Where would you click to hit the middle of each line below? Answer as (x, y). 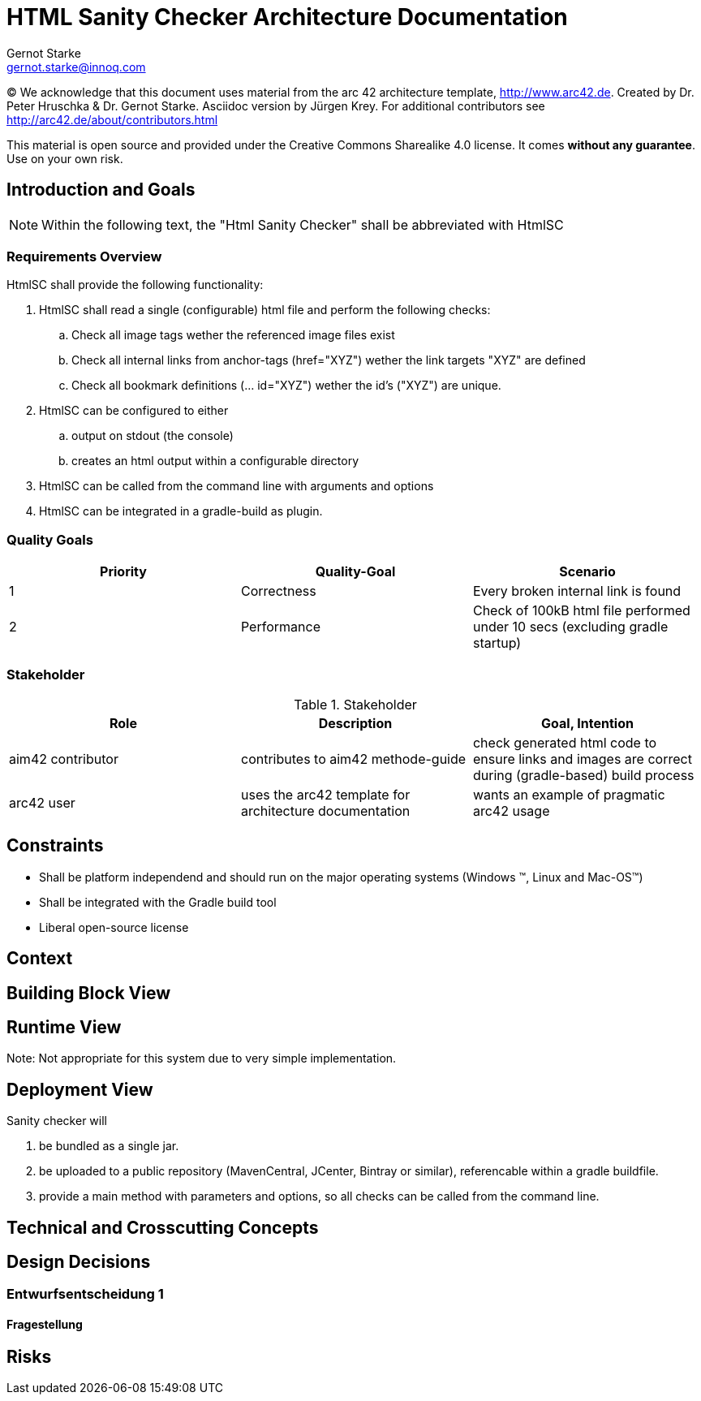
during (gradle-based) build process (583, 775)
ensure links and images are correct (582, 759)
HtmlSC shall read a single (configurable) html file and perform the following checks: (265, 310)
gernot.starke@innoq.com (76, 67)
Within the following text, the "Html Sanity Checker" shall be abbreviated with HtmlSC (303, 224)
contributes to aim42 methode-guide (353, 759)
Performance (280, 627)
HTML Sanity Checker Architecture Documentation (287, 17)
